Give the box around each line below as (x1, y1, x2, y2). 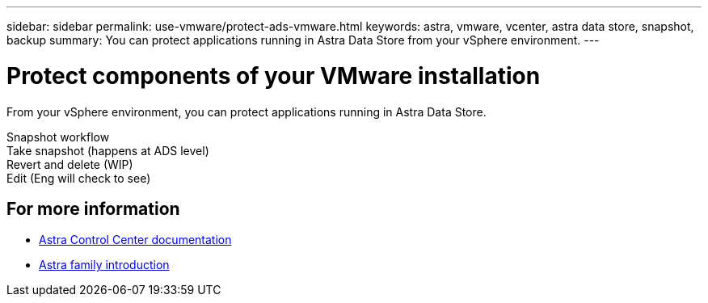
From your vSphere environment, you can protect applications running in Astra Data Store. (6, 104, 487, 119)
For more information (6, 198, 180, 219)
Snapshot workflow (6, 129, 110, 144)
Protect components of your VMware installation (6, 61, 541, 90)
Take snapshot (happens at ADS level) (6, 143, 209, 158)
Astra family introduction (39, 258, 170, 272)
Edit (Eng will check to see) (6, 170, 151, 185)
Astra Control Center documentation (39, 233, 232, 247)
